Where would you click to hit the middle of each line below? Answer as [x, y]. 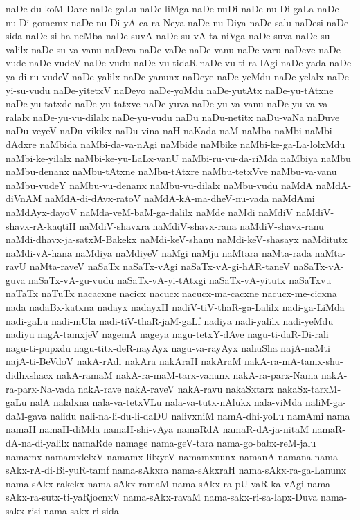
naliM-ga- [325, 402]
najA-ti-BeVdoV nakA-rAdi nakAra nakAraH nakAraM [124, 361]
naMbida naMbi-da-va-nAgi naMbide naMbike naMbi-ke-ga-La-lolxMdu [192, 144]
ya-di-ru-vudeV [37, 76]
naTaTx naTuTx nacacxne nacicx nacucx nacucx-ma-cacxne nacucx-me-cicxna [171, 293]
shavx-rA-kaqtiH [41, 225]
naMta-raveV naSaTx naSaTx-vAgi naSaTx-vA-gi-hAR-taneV [160, 266]
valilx [17, 49]
